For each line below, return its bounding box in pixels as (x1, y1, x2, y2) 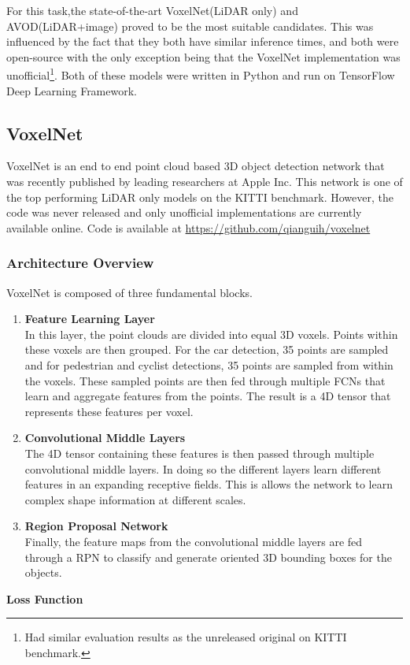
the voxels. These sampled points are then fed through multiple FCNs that (24, 372, 386, 388)
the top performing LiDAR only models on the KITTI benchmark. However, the (6, 188, 393, 205)
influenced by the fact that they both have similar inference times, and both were (6, 33, 399, 50)
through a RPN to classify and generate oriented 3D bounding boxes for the (24, 548, 392, 565)
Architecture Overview (6, 253, 154, 273)
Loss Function (6, 590, 83, 607)
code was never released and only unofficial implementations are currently (6, 204, 362, 221)
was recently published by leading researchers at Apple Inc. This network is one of (6, 173, 403, 190)
